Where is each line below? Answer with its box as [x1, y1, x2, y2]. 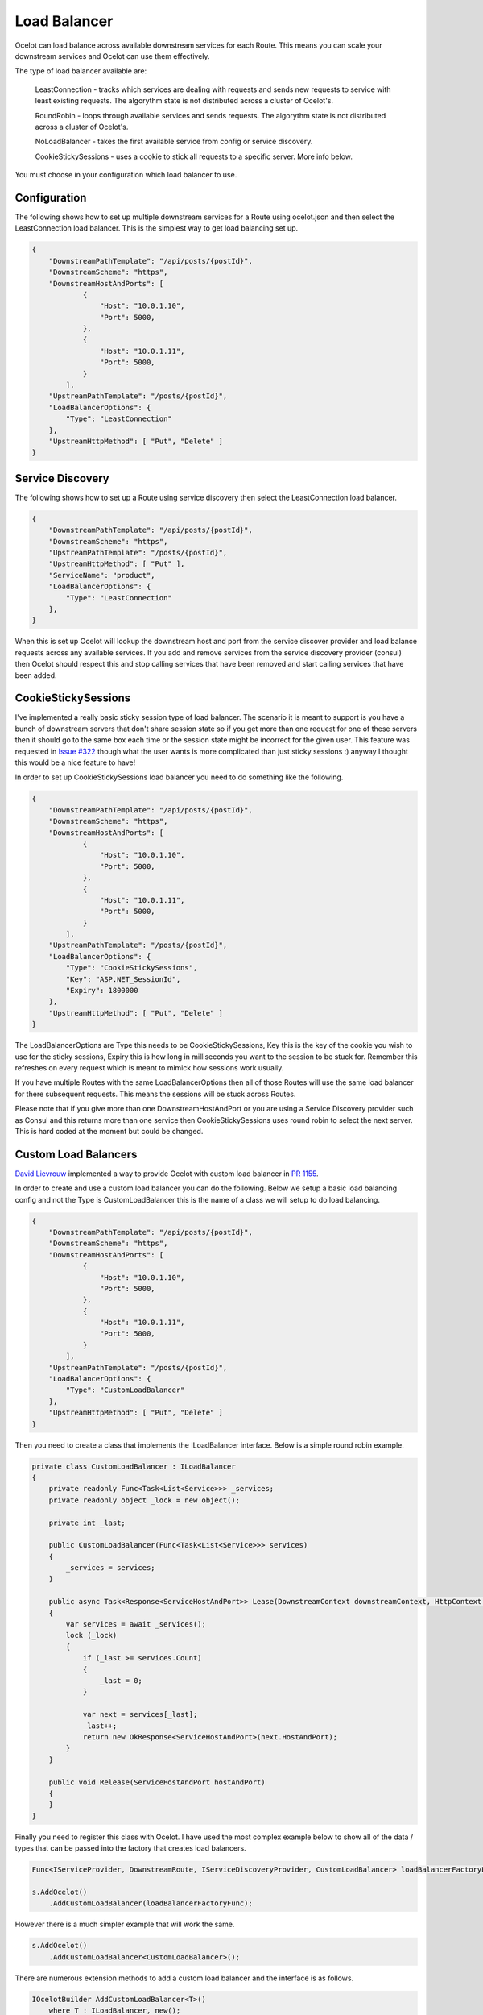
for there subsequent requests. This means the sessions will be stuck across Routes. [14, 1089, 296, 1099]
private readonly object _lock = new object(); [48, 1495, 241, 1505]
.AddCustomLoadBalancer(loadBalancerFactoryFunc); [48, 1899, 253, 1908]
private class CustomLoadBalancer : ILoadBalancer [31, 1461, 237, 1471]
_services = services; [65, 1564, 156, 1573]
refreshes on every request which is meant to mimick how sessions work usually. [14, 1062, 284, 1072]
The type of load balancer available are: [14, 66, 147, 76]
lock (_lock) [65, 1631, 118, 1640]
